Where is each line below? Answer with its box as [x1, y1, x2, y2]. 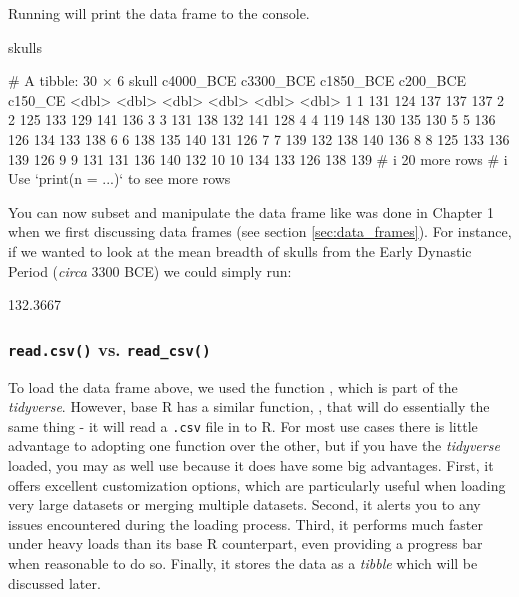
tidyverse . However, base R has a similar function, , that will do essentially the [8, 396, 490, 417]
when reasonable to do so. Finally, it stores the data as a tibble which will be [8, 552, 478, 573]
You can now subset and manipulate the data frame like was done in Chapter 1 [8, 201, 495, 222]
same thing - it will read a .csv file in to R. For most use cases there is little [8, 415, 478, 436]
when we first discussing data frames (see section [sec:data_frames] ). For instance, [8, 221, 512, 242]
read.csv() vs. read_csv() [8, 336, 211, 361]
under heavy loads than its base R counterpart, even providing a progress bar [8, 533, 483, 554]
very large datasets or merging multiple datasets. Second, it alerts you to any [8, 494, 481, 515]
